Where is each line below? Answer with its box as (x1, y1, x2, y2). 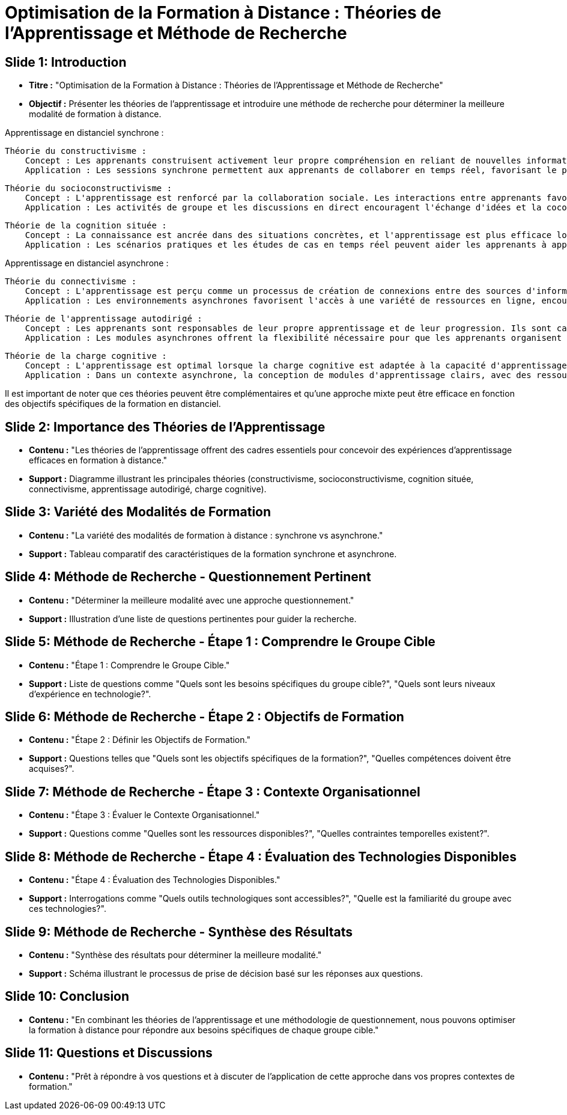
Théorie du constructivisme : (5, 146, 147, 156)
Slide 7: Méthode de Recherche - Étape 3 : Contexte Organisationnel (5, 784, 420, 799)
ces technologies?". (29, 903, 106, 914)
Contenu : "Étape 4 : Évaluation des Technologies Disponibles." (29, 875, 280, 885)
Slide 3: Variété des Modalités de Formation (5, 504, 271, 520)
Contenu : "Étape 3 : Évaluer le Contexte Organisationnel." (29, 810, 260, 820)
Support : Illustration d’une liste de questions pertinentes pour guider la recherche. (29, 613, 357, 624)
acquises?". (29, 763, 74, 774)
